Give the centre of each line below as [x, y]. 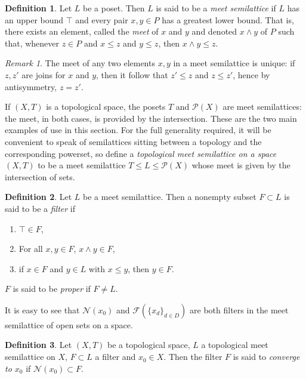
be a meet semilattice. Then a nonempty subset [170, 197]
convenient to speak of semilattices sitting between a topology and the [133, 141]
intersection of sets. [40, 176]
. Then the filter [193, 357]
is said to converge [266, 357]
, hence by [251, 74]
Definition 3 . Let [38, 345]
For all [31, 249]
